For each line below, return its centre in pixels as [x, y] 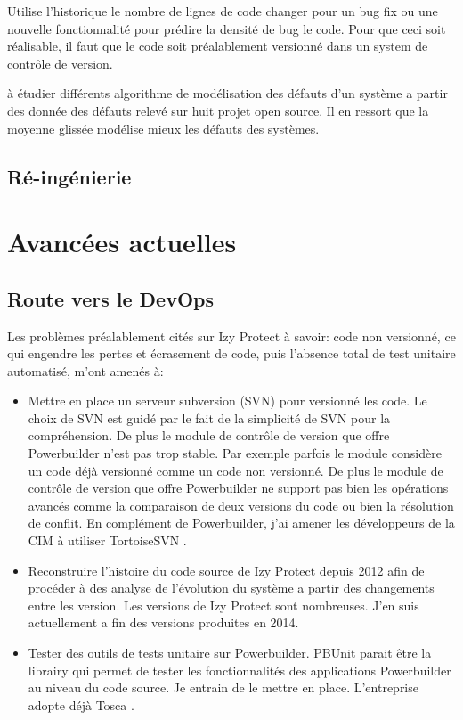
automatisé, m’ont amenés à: [85, 370]
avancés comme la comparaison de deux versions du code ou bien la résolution [241, 505]
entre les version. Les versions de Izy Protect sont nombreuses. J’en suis [223, 605]
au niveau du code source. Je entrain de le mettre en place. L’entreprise [223, 687]
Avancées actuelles [122, 242]
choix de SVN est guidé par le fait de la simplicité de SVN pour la [209, 417]
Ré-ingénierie [69, 176]
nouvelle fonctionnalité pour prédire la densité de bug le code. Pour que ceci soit [227, 28]
